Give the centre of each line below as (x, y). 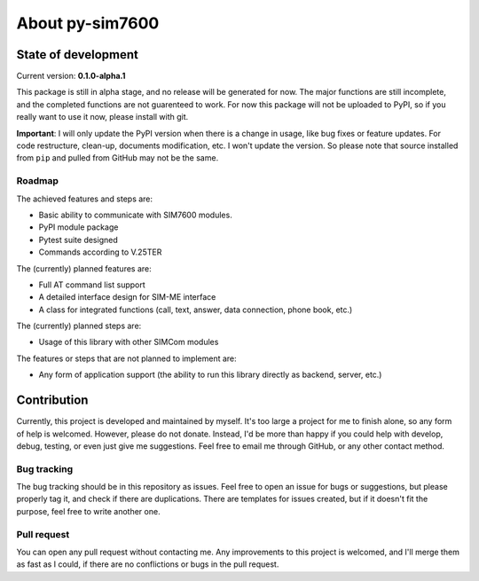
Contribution (52, 400)
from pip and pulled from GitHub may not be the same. (118, 158)
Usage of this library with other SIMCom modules (129, 342)
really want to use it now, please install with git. (102, 117)
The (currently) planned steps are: (79, 326)
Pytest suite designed (79, 239)
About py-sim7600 (88, 23)
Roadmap (38, 181)
